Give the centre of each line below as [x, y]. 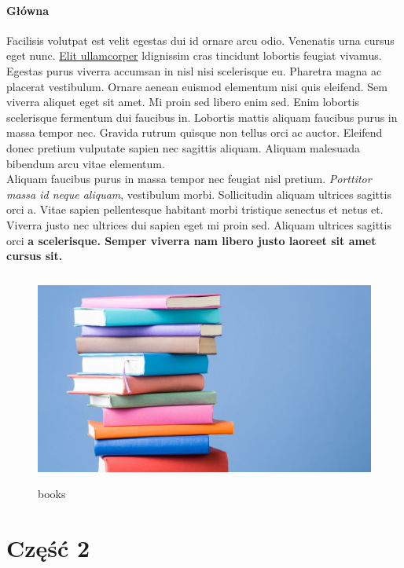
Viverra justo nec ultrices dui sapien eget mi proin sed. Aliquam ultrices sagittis [199, 224]
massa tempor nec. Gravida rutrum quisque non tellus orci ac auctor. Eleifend [195, 132]
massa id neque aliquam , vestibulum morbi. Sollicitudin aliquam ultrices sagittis [199, 194]
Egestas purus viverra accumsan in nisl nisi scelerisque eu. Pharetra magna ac [194, 70]
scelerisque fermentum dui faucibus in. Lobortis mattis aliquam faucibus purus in [202, 117]
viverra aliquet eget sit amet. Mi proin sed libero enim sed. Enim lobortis [183, 102]
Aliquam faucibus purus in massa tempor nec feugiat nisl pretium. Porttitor [189, 179]
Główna [28, 10]
